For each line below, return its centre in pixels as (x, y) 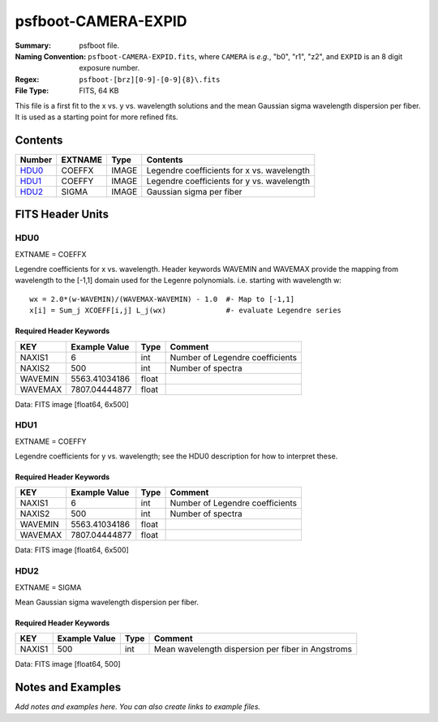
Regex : (27, 79)
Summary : (33, 45)
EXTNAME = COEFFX (51, 254)
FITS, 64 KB (99, 91)
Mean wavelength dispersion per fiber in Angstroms (253, 649)
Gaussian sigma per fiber (194, 191)
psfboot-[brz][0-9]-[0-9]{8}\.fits (150, 80)
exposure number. (109, 68)
